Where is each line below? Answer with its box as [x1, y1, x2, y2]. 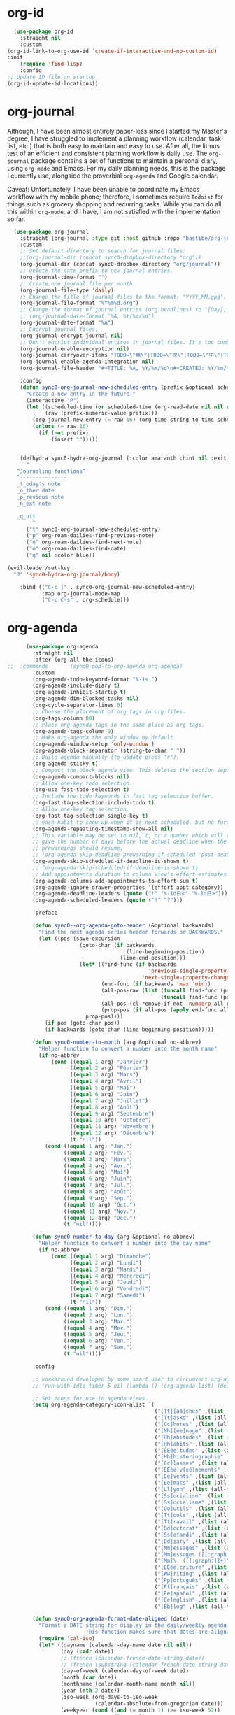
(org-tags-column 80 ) [32, 715, 96, 722]
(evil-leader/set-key [7, 564, 71, 571]
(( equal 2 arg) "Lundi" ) [69, 1259, 142, 1267]
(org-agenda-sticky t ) [32, 760, 99, 767]
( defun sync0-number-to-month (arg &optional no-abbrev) [32, 1039, 201, 1046]
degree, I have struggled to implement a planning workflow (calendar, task [7, 134, 222, 143]
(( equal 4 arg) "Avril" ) [69, 1078, 142, 1085]
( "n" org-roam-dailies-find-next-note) [25, 539, 142, 546]
